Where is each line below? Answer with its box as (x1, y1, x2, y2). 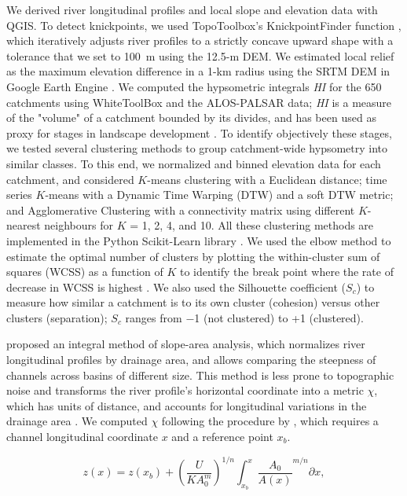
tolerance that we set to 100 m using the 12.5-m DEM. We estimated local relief (6, 47, 394, 64)
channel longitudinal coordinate (6, 428, 158, 445)
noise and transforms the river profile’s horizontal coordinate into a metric (6, 382, 364, 399)
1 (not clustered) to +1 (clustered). (194, 309, 364, 325)
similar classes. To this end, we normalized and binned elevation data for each (6, 155, 381, 171)
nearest (6, 217, 41, 233)
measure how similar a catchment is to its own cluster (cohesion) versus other (6, 294, 380, 310)
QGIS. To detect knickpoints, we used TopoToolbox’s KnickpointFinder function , (6, 17, 401, 33)
